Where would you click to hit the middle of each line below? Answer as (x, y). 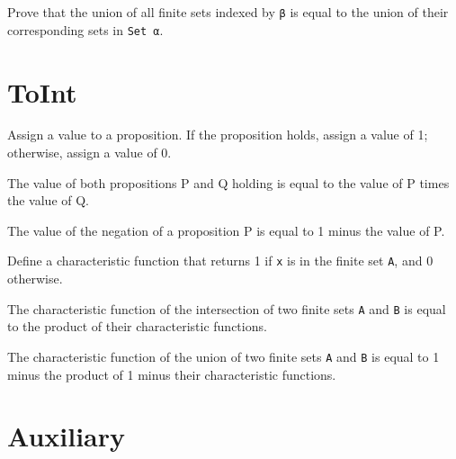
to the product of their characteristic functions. (137, 326)
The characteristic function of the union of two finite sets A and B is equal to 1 (224, 356)
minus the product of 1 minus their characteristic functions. (172, 374)
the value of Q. (48, 200)
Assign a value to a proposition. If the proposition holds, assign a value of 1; (218, 135)
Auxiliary (67, 436)
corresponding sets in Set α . (85, 29)
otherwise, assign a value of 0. (89, 153)
